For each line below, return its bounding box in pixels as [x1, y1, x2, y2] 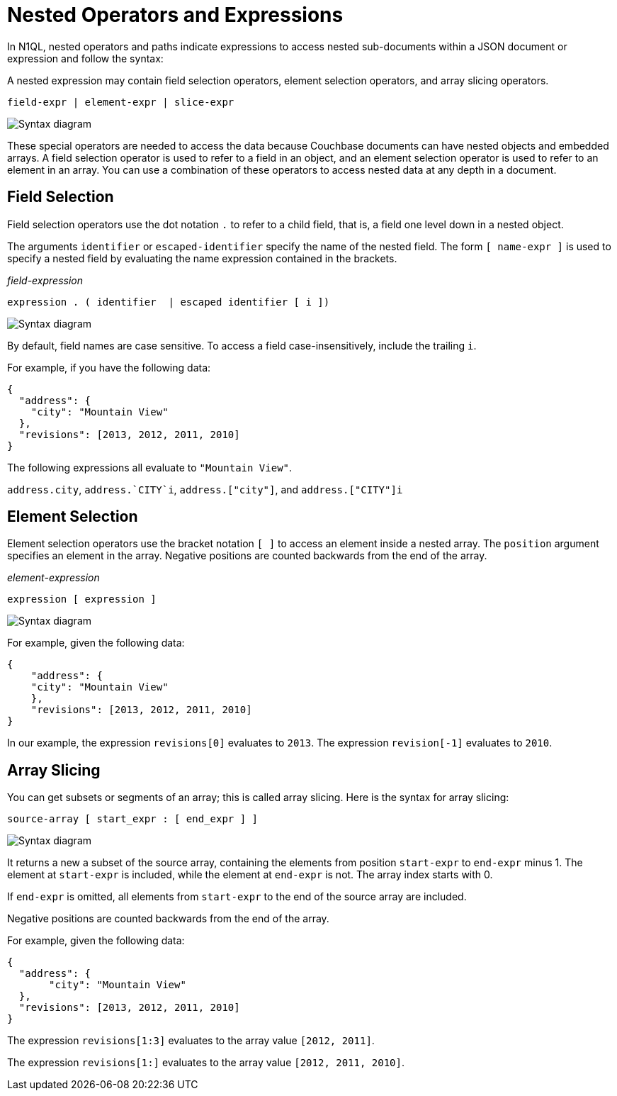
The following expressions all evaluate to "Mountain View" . [7, 461, 293, 474]
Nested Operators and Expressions [7, 3, 344, 27]
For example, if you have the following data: [7, 361, 211, 374]
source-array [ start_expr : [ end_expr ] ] [7, 813, 259, 825]
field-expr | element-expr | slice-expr [7, 96, 234, 108]
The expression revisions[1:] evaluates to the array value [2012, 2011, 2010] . [7, 1056, 404, 1069]
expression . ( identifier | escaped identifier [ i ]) [7, 296, 330, 308]
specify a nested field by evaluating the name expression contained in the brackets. [7, 252, 397, 264]
